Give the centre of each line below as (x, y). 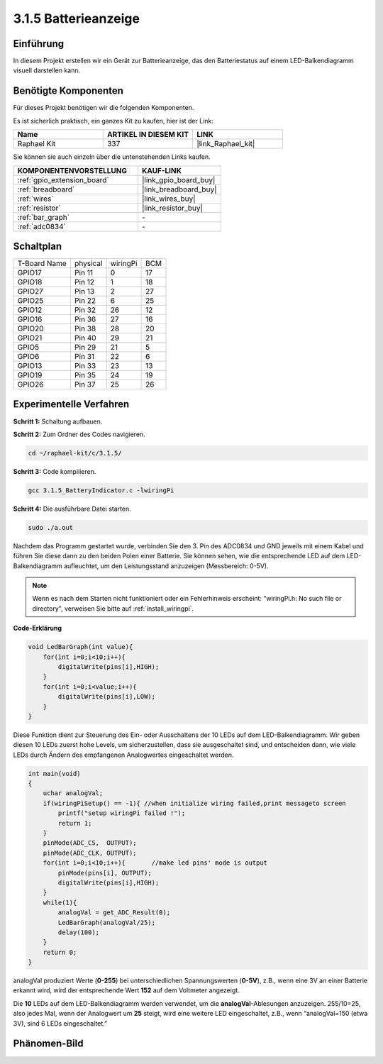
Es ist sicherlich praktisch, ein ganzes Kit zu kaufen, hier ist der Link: (113, 121)
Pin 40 (85, 338)
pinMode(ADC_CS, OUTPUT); (90, 843)
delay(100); (78, 932)
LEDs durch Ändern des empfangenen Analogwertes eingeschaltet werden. (123, 755)
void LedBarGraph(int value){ (81, 647)
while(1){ (60, 902)
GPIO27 (30, 292)
